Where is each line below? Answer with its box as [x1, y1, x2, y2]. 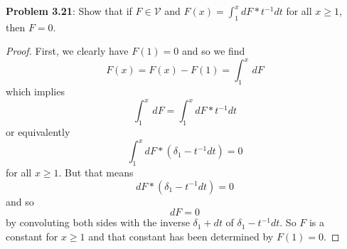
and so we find [182, 43, 245, 58]
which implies [6, 84, 65, 99]
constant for [6, 228, 58, 243]
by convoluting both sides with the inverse [6, 215, 190, 230]
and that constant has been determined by [88, 228, 274, 243]
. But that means [58, 165, 134, 180]
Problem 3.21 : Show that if [6, 4, 132, 18]
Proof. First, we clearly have [6, 43, 129, 58]
